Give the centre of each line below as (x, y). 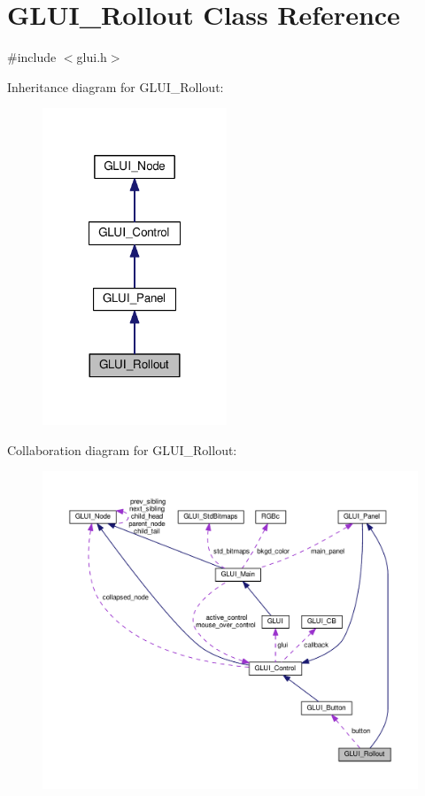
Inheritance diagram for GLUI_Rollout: (116, 86)
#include (32, 57)
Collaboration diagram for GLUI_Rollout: (122, 449)
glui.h (92, 57)
